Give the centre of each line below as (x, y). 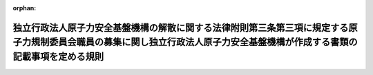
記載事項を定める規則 (58, 56)
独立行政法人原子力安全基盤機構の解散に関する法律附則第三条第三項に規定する (181, 28)
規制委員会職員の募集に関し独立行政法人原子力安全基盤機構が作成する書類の (194, 42)
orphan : (25, 8)
